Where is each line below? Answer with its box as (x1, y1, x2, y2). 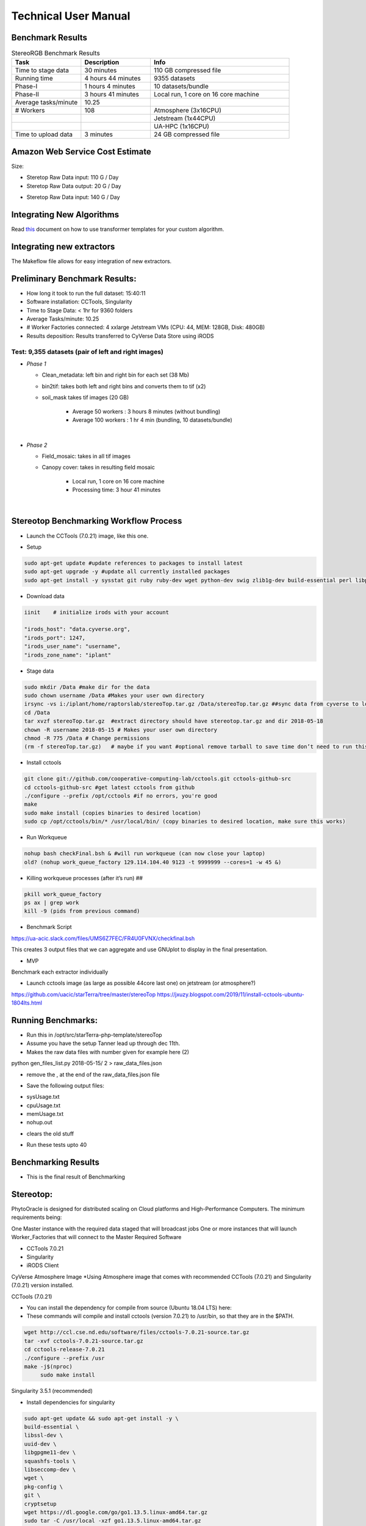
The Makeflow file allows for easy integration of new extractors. (11, 257, 172, 265)
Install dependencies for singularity (26, 1398, 115, 1406)
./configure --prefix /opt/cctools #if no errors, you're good (24, 792, 218, 800)
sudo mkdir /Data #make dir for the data (24, 684, 150, 690)
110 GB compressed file (153, 66, 221, 74)
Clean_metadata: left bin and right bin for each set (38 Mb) (41, 371, 190, 378)
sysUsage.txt (26, 1093, 60, 1101)
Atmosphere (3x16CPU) (153, 106, 222, 115)
